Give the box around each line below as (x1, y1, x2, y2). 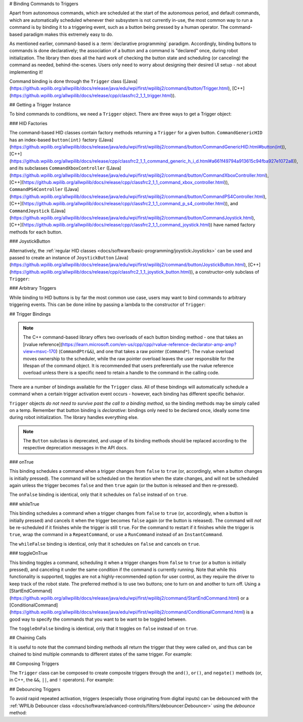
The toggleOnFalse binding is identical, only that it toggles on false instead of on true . (9, 626, 198, 632)
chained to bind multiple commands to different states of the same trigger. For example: (9, 651, 192, 657)
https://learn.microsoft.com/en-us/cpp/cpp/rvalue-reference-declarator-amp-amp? (62, 341, 237, 347)
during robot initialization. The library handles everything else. (9, 414, 139, 421)
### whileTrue (9, 501, 40, 507)
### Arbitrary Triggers (9, 285, 57, 291)
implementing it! (9, 69, 43, 75)
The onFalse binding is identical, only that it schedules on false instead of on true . (9, 491, 188, 498)
